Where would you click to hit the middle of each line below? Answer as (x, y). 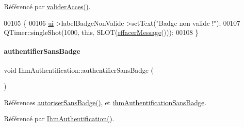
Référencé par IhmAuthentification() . (59, 119)
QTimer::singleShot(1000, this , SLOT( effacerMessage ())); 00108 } (101, 32)
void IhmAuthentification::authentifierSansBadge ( (79, 70)
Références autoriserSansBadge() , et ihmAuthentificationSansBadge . (105, 102)
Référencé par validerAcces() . (47, 6)
